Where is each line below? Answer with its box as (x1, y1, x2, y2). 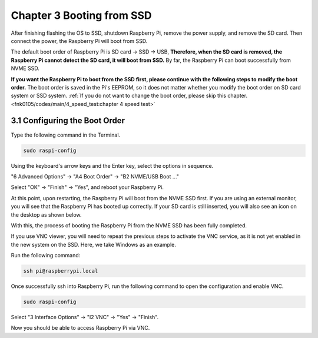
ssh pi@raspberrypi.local (23, 268, 98, 274)
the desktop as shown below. (11, 211, 82, 218)
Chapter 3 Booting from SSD (11, 9, 153, 22)
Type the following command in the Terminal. (11, 131, 121, 138)
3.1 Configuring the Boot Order (11, 115, 125, 126)
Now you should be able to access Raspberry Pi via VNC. (11, 324, 150, 332)
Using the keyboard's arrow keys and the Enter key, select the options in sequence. (11, 162, 214, 169)
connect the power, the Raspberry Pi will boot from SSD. (11, 37, 148, 44)
